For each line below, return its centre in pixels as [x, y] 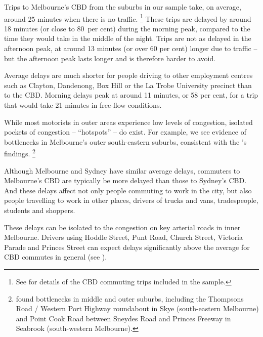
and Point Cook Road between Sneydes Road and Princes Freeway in [123, 318]
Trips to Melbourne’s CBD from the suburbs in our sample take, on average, [123, 7]
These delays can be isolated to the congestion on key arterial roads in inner [122, 227]
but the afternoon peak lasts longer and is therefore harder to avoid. [110, 58]
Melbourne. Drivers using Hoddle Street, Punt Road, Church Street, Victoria [124, 237]
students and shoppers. [40, 210]
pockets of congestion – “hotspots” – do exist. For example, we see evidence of [125, 132]
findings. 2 [20, 153]
